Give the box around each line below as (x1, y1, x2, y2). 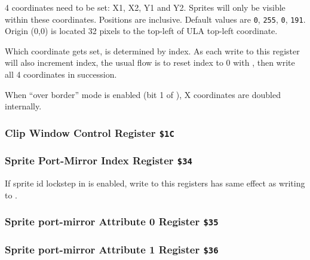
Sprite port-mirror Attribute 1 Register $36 (5, 241, 219, 256)
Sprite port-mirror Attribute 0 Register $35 (5, 214, 219, 229)
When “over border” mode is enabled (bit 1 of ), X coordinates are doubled (5, 88, 281, 100)
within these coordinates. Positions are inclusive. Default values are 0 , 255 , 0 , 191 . (5, 13, 306, 25)
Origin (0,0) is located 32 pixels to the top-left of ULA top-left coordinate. (5, 25, 278, 37)
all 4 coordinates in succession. (5, 68, 117, 81)
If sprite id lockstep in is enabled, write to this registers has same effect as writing (5, 177, 305, 189)
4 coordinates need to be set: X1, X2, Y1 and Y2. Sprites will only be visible (5, 1, 286, 13)
